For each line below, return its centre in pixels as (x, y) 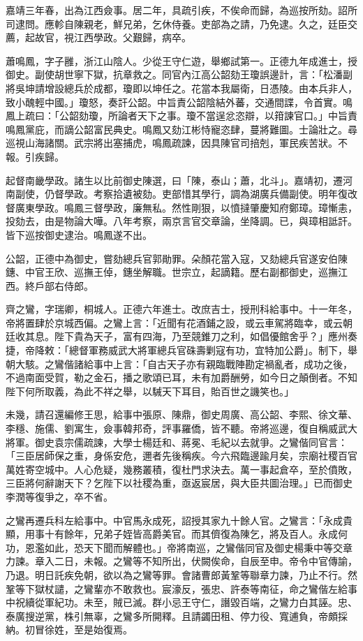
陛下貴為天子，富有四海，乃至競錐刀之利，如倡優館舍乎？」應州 (201, 336)
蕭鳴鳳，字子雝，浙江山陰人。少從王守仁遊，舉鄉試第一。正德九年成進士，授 (181, 60)
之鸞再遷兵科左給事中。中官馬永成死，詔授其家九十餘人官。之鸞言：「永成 (174, 520)
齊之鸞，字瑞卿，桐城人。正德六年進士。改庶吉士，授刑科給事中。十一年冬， (181, 309)
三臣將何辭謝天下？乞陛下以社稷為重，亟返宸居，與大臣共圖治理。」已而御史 (179, 483)
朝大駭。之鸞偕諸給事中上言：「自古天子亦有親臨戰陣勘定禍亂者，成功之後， (179, 363)
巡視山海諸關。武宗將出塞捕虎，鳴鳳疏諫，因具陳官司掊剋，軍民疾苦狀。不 (177, 143)
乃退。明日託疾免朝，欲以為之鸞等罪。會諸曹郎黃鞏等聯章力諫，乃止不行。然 (181, 574)
